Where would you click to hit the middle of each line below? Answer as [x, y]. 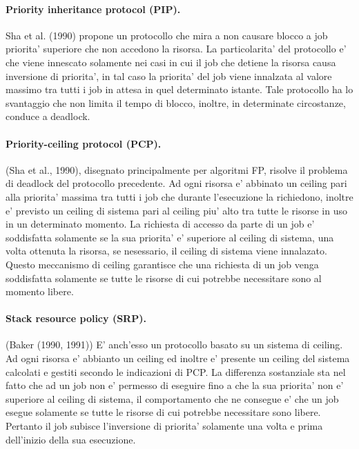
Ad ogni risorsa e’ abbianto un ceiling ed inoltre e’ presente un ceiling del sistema [178, 358]
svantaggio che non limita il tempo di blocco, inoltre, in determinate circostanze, [176, 102]
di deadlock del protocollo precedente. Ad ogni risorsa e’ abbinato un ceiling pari [176, 183]
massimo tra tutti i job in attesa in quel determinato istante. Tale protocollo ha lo [179, 89]
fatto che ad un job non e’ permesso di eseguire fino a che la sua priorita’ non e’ [175, 385]
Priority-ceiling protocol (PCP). [84, 143]
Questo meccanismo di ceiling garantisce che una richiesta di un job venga [162, 264]
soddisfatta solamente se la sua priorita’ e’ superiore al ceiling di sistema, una [170, 237]
